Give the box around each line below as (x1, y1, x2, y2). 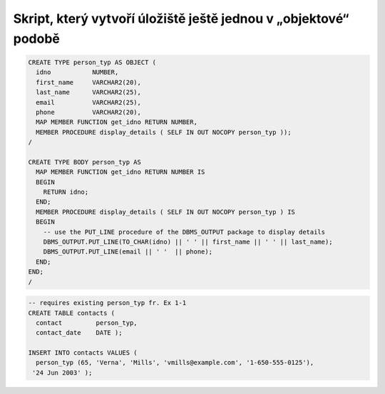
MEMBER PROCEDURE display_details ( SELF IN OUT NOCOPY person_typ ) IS (36, 207, 296, 216)
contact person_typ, (36, 318, 138, 327)
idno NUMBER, (36, 68, 119, 76)
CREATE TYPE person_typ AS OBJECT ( (28, 58, 157, 66)
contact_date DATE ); (36, 328, 123, 337)
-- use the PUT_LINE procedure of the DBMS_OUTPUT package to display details (43, 228, 326, 236)
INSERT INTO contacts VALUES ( (28, 349, 138, 357)
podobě (13, 31, 60, 46)
